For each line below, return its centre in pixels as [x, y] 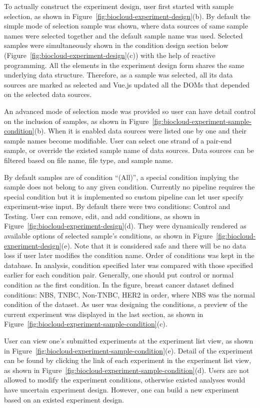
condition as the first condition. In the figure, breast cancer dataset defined [119, 285]
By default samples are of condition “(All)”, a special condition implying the [121, 177]
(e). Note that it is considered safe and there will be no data [154, 245]
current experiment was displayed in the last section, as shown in [104, 314]
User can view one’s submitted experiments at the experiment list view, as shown [129, 340]
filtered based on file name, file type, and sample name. [89, 160]
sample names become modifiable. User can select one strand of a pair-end [118, 140]
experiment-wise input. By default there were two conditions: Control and [117, 206]
